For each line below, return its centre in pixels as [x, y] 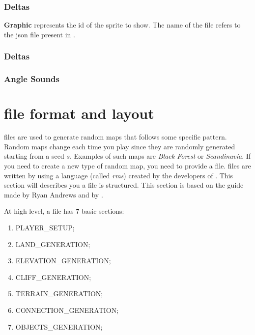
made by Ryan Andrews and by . [54, 194]
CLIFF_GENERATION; [53, 277]
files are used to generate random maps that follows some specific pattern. [115, 137]
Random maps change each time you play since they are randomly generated [120, 146]
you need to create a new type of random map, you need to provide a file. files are [127, 166]
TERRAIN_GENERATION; [59, 293]
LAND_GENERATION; [53, 244]
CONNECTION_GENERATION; [67, 310]
